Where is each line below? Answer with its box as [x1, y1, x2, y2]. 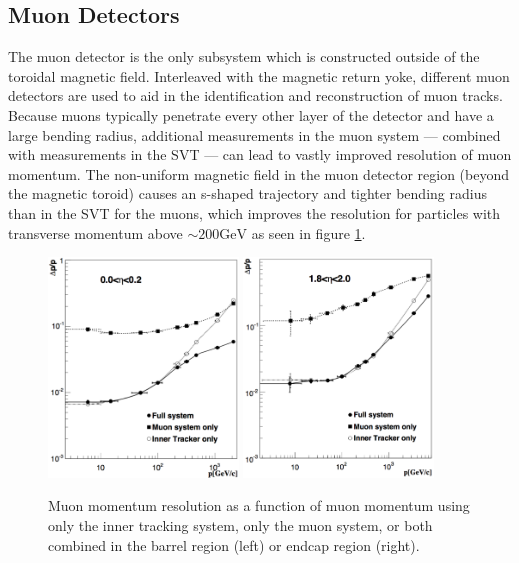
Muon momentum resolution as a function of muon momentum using [48, 495, 470, 516]
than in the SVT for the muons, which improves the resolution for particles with [8, 202, 501, 223]
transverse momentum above [8, 222, 183, 243]
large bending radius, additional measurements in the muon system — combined [8, 124, 501, 145]
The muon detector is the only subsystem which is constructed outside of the [8, 46, 480, 67]
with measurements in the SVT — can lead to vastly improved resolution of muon [8, 144, 512, 165]
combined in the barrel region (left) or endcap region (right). [48, 534, 420, 555]
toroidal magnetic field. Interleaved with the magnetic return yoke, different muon [8, 65, 510, 86]
